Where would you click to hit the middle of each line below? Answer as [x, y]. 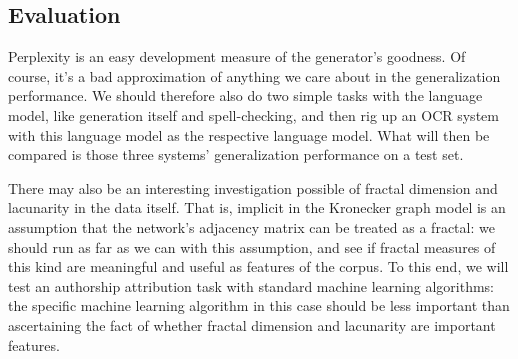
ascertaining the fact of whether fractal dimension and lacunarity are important [252, 324]
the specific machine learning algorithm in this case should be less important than [259, 305]
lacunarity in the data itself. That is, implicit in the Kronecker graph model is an [257, 207]
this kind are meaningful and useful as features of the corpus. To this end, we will [258, 266]
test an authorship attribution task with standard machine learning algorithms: [251, 285]
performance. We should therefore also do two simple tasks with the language [245, 95]
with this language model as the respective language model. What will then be [249, 134]
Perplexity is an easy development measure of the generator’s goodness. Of [237, 56]
